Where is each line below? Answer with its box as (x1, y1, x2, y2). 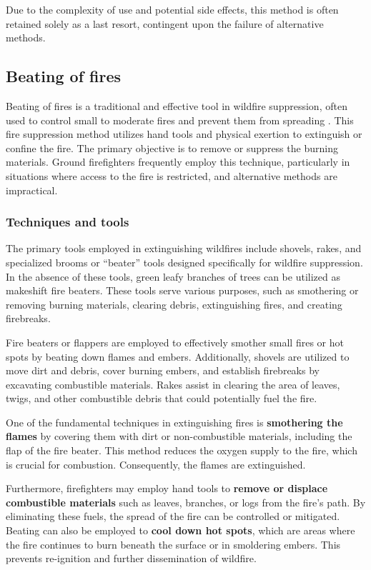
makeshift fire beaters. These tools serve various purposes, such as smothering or (6, 283, 359, 298)
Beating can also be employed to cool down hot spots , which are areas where (6, 523, 355, 538)
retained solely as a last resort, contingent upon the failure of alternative (6, 16, 324, 31)
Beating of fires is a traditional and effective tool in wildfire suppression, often (6, 98, 347, 113)
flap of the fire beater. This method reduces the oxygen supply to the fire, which (6, 443, 357, 458)
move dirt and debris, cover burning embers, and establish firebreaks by (6, 363, 320, 378)
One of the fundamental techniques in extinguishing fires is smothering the (6, 414, 343, 429)
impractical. (6, 182, 58, 197)
